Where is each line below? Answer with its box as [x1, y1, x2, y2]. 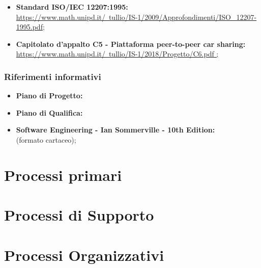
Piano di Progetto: [16, 90, 83, 101]
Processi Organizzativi [4, 244, 164, 265]
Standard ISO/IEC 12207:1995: [16, 2, 128, 12]
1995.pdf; [16, 21, 45, 32]
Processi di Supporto [4, 204, 154, 225]
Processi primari [4, 164, 122, 185]
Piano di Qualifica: [16, 107, 83, 118]
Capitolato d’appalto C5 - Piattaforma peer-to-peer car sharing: [16, 38, 246, 49]
